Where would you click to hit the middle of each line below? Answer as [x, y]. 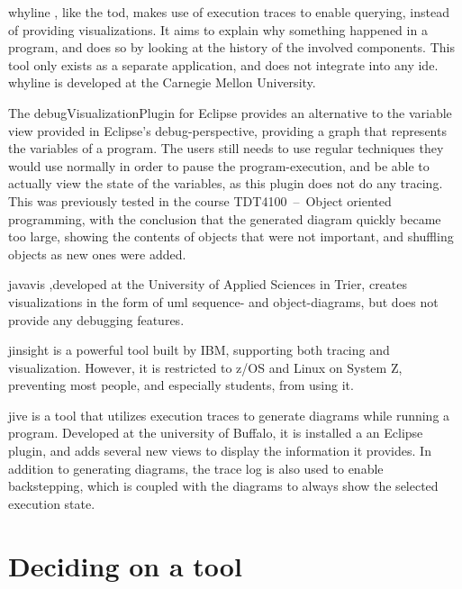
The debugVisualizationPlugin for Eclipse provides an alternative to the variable [230, 112]
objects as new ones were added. [97, 254]
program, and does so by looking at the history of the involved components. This [231, 47]
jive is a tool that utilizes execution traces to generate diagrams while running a [229, 415]
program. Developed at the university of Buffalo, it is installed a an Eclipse [216, 433]
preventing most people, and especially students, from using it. [181, 385]
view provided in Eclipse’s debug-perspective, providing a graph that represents [227, 130]
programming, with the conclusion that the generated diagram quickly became [225, 218]
